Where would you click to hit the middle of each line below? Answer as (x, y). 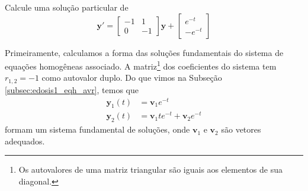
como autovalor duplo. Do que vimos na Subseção (132, 78)
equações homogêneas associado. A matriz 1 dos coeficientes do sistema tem (141, 65)
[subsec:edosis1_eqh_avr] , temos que (72, 89)
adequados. (25, 141)
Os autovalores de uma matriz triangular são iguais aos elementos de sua (150, 169)
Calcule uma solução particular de (67, 7)
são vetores (241, 129)
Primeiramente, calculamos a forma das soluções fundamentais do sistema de (144, 52)
